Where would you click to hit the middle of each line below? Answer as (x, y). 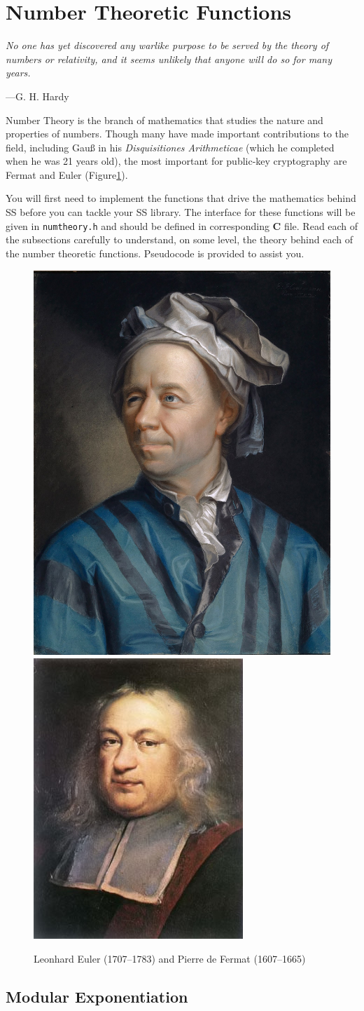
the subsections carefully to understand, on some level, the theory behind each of (179, 239)
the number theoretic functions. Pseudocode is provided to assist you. (155, 253)
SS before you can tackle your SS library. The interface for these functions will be (181, 212)
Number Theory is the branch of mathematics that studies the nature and (164, 120)
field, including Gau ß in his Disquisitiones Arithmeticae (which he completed (170, 147)
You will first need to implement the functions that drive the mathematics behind (181, 198)
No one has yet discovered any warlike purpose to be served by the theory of (167, 45)
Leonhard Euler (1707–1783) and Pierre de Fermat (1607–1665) (170, 958)
